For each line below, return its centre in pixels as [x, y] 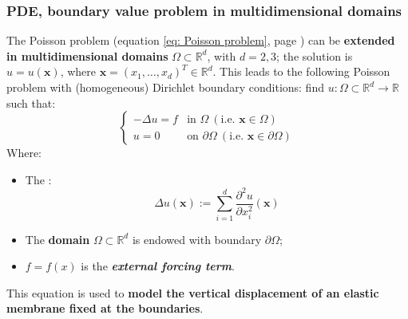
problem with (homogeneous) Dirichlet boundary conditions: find [165, 87]
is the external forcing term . [158, 266]
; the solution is [315, 55]
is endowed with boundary [197, 239]
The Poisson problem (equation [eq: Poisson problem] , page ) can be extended [201, 40]
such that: [31, 102]
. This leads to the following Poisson [301, 71]
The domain [57, 239]
